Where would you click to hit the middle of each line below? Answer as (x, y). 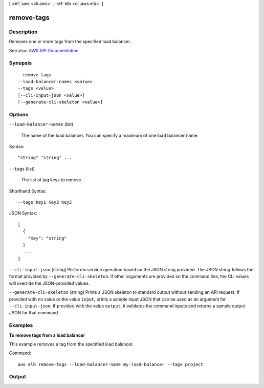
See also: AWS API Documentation (44, 50)
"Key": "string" (47, 238)
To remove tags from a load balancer (47, 335)
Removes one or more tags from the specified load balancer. (70, 42)
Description (23, 32)
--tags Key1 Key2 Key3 (45, 202)
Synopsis (20, 63)
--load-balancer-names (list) (41, 124)
